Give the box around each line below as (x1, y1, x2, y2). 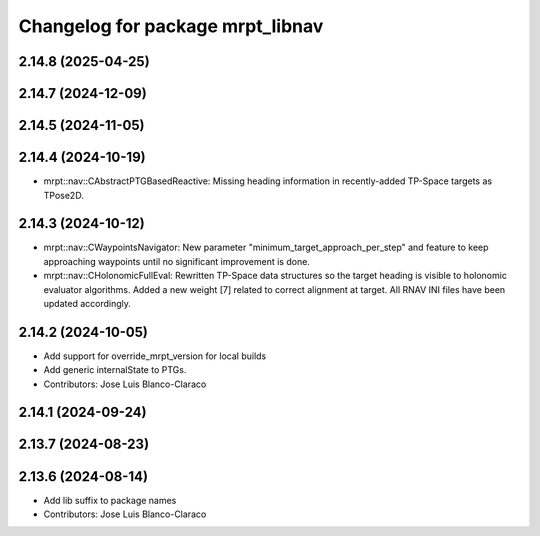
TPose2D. (43, 189, 84, 201)
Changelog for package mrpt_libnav (18, 15, 324, 37)
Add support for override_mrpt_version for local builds (43, 350, 267, 362)
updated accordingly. (43, 297, 132, 309)
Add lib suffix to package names (43, 494, 177, 506)
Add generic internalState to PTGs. (43, 364, 187, 376)
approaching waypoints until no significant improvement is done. (43, 255, 310, 267)
